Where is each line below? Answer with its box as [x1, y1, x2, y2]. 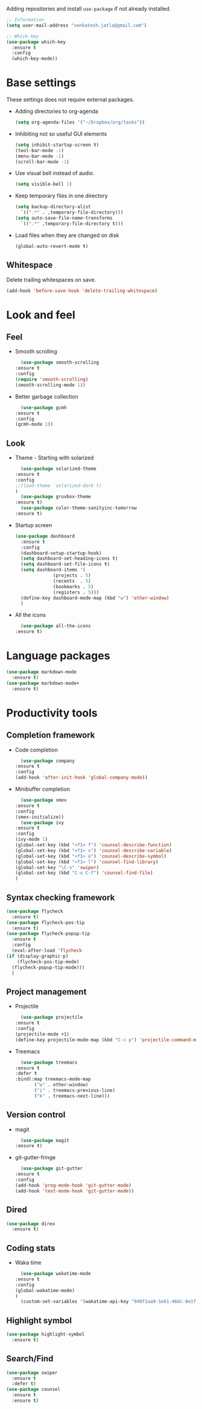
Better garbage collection [14, 393, 78, 400]
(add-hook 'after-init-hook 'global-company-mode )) [14, 774, 148, 780]
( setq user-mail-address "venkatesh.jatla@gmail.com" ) [6, 22, 147, 28]
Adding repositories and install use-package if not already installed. [6, 5, 171, 12]
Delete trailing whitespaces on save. [6, 276, 96, 283]
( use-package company [21, 758, 75, 764]
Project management [6, 986, 87, 997]
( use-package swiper [6, 1369, 58, 1376]
